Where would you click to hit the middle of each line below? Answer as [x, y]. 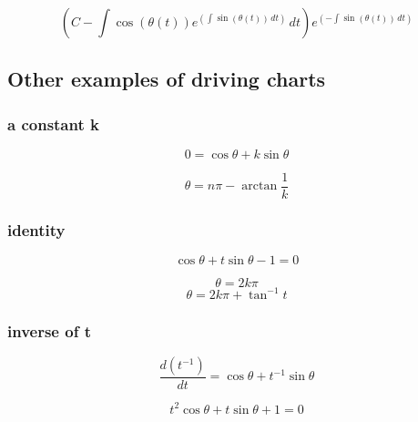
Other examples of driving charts [167, 79]
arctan [260, 186]
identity [36, 229]
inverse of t [49, 330]
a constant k [53, 124]
